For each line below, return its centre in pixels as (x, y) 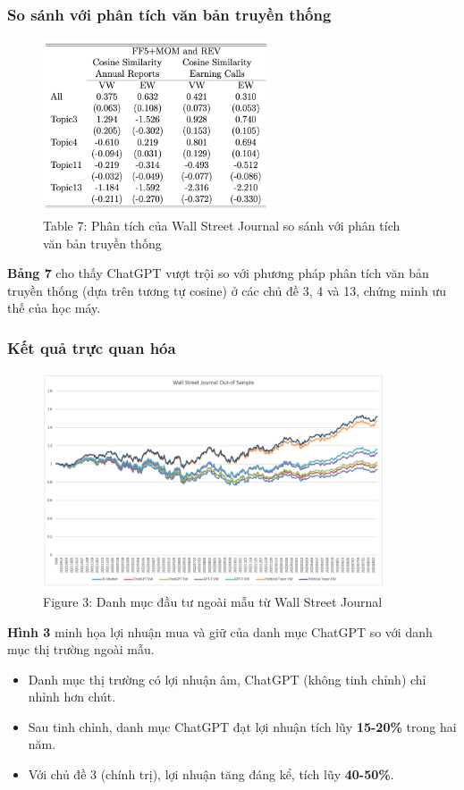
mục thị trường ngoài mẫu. (81, 649)
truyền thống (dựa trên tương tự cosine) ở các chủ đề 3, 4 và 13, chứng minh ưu (227, 290)
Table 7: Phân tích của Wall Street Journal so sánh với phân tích (222, 225)
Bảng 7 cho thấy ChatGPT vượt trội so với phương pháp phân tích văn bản (218, 273)
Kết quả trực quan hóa (92, 347)
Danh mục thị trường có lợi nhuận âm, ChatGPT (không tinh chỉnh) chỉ (227, 679)
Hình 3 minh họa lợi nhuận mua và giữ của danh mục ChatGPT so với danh (220, 631)
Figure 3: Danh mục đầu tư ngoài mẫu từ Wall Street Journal (213, 601)
